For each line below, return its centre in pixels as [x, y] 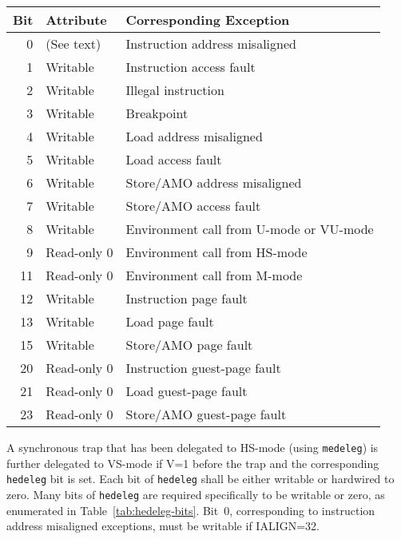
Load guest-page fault [187, 391]
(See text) [73, 44]
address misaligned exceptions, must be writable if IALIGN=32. [163, 526]
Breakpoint [157, 113]
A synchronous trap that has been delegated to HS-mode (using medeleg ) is [193, 447]
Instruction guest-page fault [203, 368]
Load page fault [170, 321]
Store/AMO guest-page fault [206, 414]
